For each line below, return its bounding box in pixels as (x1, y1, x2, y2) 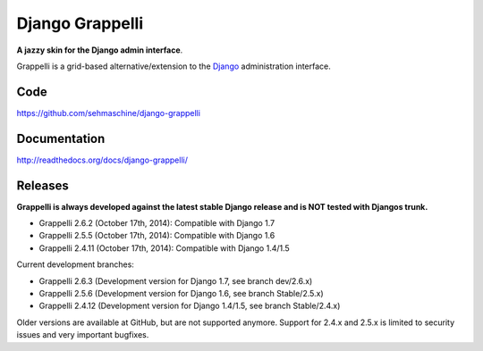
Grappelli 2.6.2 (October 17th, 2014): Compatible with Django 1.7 (38, 218, 275, 229)
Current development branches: (16, 259, 134, 270)
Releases (16, 178, 69, 193)
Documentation (16, 130, 106, 146)
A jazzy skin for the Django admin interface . (16, 45, 183, 55)
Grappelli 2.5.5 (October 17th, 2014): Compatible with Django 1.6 (38, 230, 275, 241)
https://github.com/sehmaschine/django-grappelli (16, 107, 201, 118)
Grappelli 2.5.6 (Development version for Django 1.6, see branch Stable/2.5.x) (38, 288, 324, 298)
